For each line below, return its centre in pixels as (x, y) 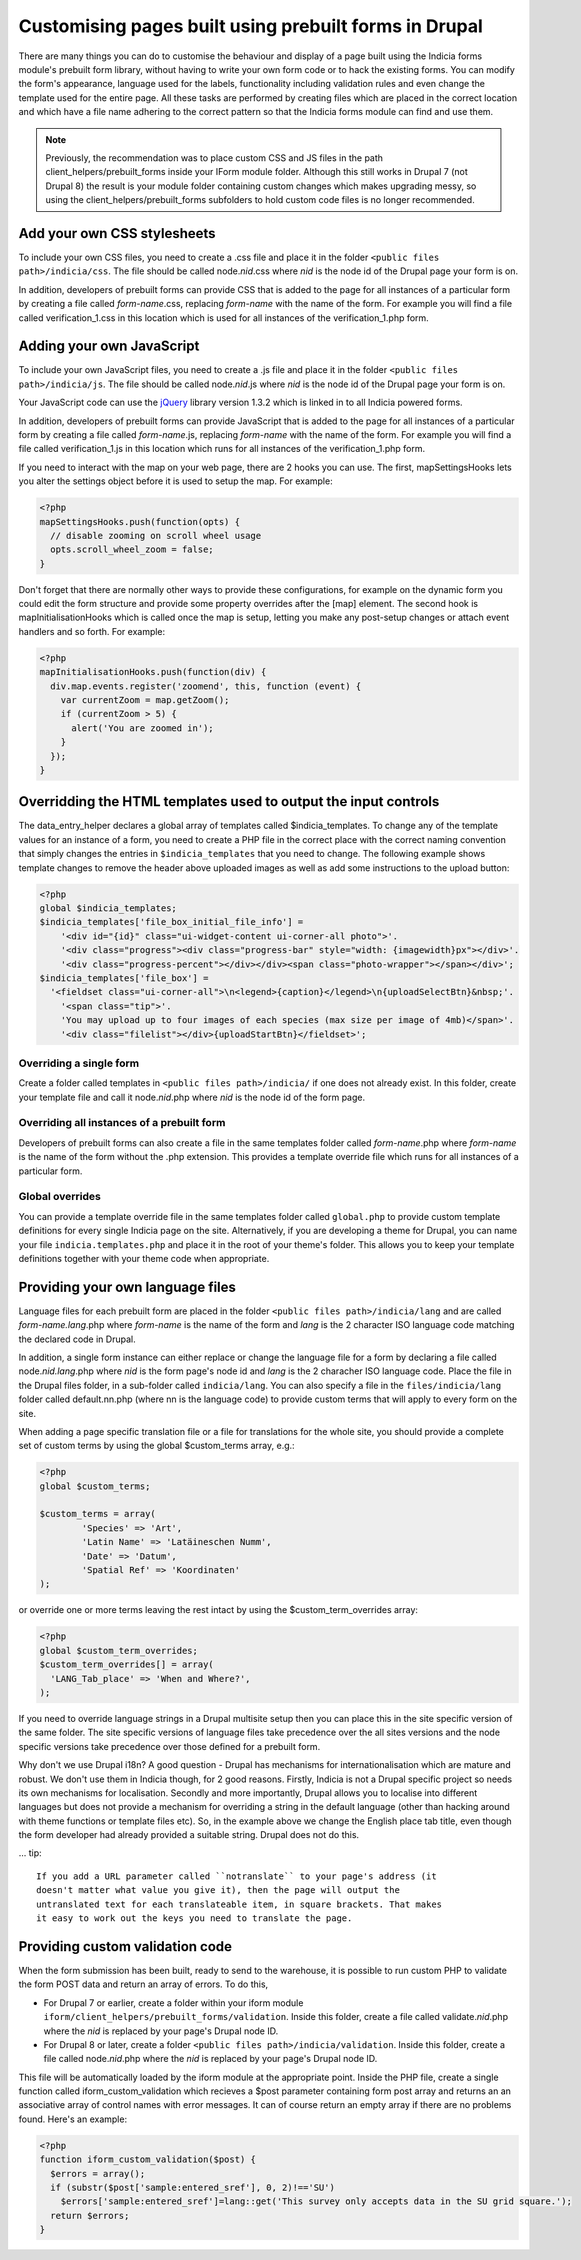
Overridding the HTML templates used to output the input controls (229, 801)
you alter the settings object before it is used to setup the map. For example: (176, 481)
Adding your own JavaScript (109, 346)
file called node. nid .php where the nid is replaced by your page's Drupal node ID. (210, 2059)
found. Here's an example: (73, 2119)
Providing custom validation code (125, 1946)
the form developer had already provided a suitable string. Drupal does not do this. (189, 1835)
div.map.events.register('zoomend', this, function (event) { (206, 686)
